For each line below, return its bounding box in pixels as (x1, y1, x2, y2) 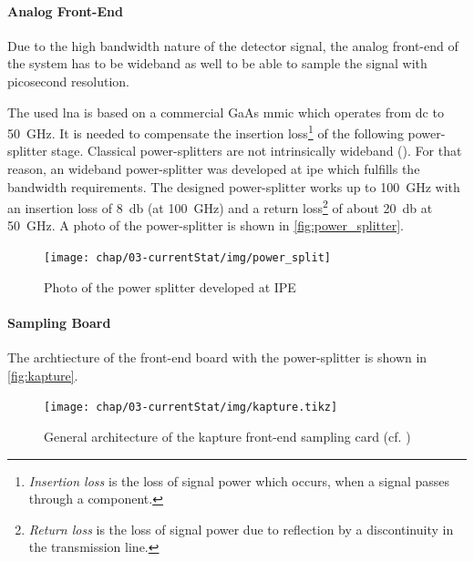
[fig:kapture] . (7, 365, 78, 384)
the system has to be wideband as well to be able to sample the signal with (7, 54, 428, 73)
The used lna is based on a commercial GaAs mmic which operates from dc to (7, 102, 444, 121)
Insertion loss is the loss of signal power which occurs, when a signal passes (28, 471, 450, 490)
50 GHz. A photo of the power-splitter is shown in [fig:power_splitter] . (7, 216, 404, 235)
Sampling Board (7, 312, 111, 331)
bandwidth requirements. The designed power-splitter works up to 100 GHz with (7, 177, 460, 196)
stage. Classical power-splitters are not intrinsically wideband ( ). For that (51, 141, 462, 160)
